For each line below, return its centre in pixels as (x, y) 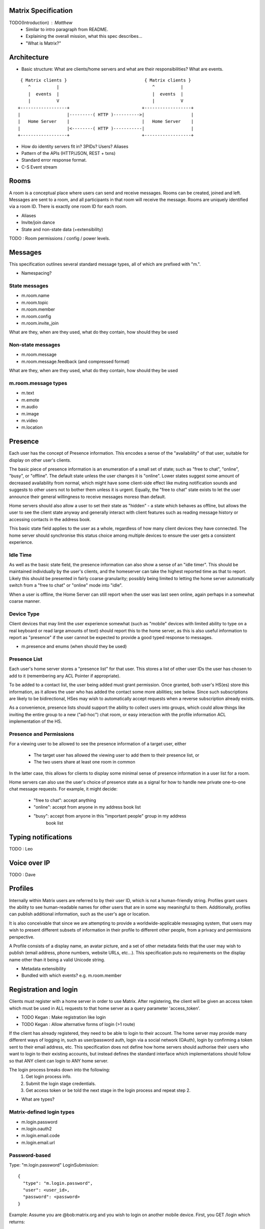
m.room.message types (38, 383)
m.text (28, 393)
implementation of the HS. (36, 721)
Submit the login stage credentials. (61, 1083)
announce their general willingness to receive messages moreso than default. (88, 497)
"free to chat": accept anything (65, 800)
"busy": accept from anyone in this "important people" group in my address (110, 816)
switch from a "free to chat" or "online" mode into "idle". (66, 585)
